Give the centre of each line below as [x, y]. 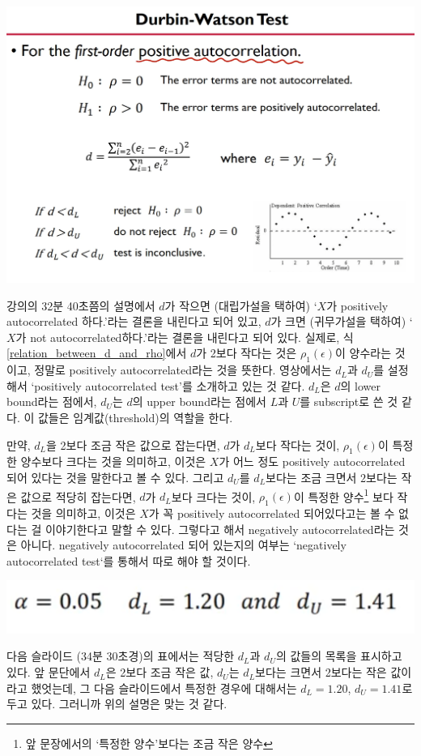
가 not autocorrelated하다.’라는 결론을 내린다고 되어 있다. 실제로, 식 [185, 337]
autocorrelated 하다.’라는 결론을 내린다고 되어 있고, [134, 321]
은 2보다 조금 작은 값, [159, 672]
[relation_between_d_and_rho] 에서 [97, 353]
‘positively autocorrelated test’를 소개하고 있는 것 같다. [168, 385]
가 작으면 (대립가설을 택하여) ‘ [241, 305]
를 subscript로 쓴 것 [349, 401]
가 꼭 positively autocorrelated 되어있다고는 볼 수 [272, 513]
